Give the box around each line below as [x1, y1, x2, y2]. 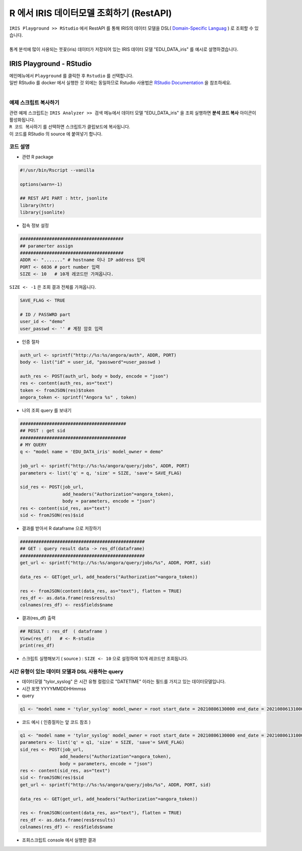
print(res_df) [20, 643, 55, 649]
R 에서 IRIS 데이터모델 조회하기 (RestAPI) [9, 8, 172, 19]
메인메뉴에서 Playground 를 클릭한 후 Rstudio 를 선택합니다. [9, 72, 133, 79]
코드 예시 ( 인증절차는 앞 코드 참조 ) [22, 719, 91, 725]
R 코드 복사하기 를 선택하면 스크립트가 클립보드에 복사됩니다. [9, 124, 130, 130]
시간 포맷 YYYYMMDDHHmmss [22, 685, 87, 691]
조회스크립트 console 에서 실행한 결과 [22, 837, 97, 843]
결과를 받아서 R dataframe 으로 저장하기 [22, 525, 101, 531]
